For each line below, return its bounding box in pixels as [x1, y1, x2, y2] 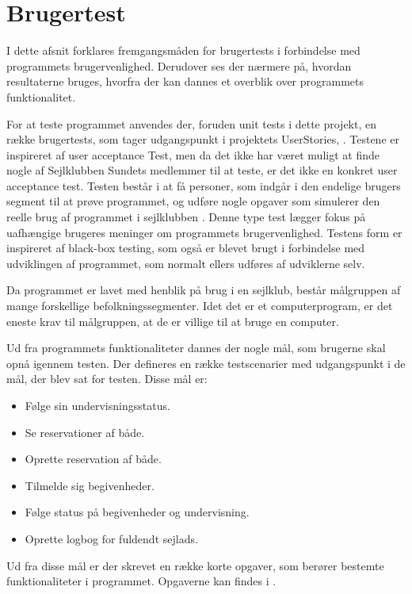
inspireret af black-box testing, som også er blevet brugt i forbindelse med [6, 240, 365, 256]
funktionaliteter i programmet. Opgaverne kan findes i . [6, 573, 277, 589]
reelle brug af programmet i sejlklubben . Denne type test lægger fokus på [6, 209, 366, 225]
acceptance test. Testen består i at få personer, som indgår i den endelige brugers [6, 177, 401, 194]
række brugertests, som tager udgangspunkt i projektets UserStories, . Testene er [6, 131, 399, 148]
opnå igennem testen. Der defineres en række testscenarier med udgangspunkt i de [6, 354, 406, 371]
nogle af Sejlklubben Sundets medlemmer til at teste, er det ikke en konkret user [6, 162, 398, 178]
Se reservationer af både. [25, 423, 145, 440]
